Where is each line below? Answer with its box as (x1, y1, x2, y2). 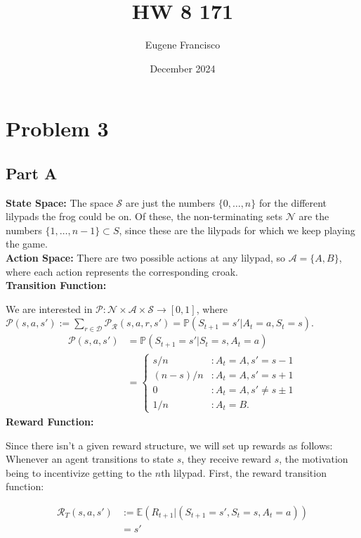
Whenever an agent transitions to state (6, 451, 174, 466)
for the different (258, 195, 327, 210)
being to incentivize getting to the (6, 465, 152, 480)
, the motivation (279, 451, 348, 466)
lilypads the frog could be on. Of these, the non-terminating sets (6, 209, 282, 224)
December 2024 (150, 60, 216, 75)
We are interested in (6, 301, 93, 316)
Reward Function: (6, 414, 94, 428)
